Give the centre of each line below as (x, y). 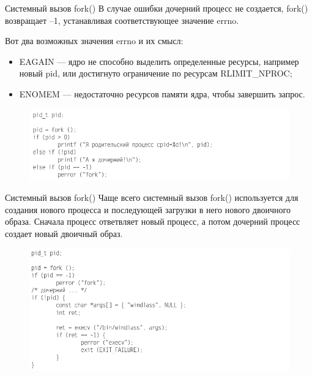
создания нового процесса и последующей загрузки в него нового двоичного (148, 209)
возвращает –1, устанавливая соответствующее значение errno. (122, 20)
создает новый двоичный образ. (64, 234)
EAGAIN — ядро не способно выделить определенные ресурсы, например (159, 61)
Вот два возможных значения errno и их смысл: (94, 41)
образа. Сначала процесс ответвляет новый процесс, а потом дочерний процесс (153, 221)
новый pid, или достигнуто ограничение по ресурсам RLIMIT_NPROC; (156, 73)
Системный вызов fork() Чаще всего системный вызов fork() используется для (152, 197)
